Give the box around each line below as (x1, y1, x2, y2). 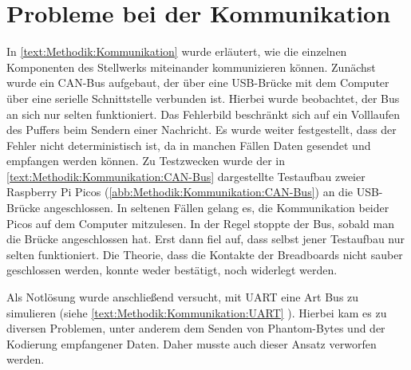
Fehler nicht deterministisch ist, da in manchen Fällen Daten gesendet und (6, 136, 371, 153)
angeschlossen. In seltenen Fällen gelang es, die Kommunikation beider (43, 199, 389, 216)
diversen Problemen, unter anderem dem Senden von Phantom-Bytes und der (6, 320, 385, 337)
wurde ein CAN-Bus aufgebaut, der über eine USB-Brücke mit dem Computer (6, 74, 389, 91)
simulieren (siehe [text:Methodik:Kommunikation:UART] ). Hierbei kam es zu (6, 304, 387, 321)
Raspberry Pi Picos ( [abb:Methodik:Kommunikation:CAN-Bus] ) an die (6, 183, 354, 200)
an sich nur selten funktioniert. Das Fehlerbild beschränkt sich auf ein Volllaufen (6, 105, 400, 122)
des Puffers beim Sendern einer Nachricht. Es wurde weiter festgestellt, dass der (6, 121, 397, 138)
